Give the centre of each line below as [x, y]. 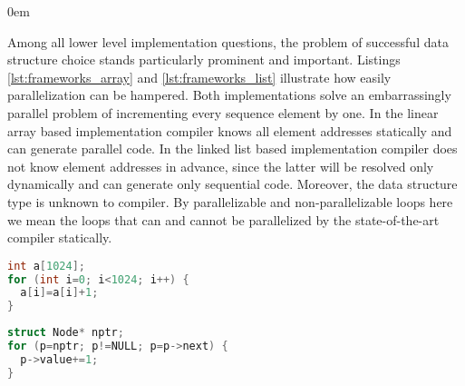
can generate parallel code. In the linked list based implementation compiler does [232, 148]
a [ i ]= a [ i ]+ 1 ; [59, 293]
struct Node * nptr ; [66, 333]
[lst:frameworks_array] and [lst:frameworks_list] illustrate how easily [199, 77]
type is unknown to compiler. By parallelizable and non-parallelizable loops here [230, 201]
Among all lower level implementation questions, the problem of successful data [228, 41]
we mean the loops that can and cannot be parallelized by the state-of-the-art [223, 219]
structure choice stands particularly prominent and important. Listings [204, 59]
